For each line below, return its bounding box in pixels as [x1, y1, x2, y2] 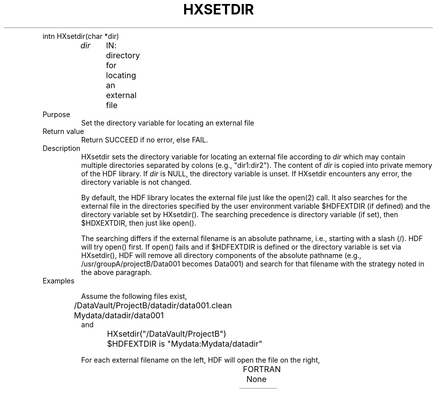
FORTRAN [243, 364, 281, 374]
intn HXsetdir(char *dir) [42, 31, 119, 40]
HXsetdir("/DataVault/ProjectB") [107, 328, 226, 339]
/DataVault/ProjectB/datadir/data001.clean [74, 300, 232, 310]
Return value [42, 127, 84, 135]
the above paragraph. [81, 267, 152, 276]
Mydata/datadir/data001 [74, 310, 164, 320]
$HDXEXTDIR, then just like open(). [81, 218, 197, 227]
